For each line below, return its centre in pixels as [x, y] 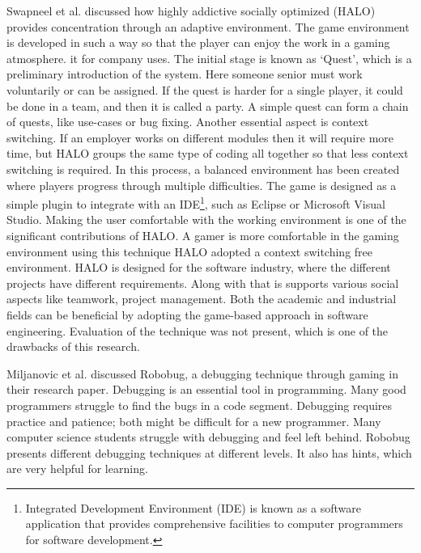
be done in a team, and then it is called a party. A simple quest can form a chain [208, 106]
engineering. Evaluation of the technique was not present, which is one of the [198, 330]
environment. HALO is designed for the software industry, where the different [199, 267]
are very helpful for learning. [77, 469]
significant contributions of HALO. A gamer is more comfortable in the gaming [203, 235]
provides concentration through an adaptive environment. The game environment [208, 26]
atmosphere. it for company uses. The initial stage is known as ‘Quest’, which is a [209, 58]
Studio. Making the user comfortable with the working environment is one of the [206, 220]
